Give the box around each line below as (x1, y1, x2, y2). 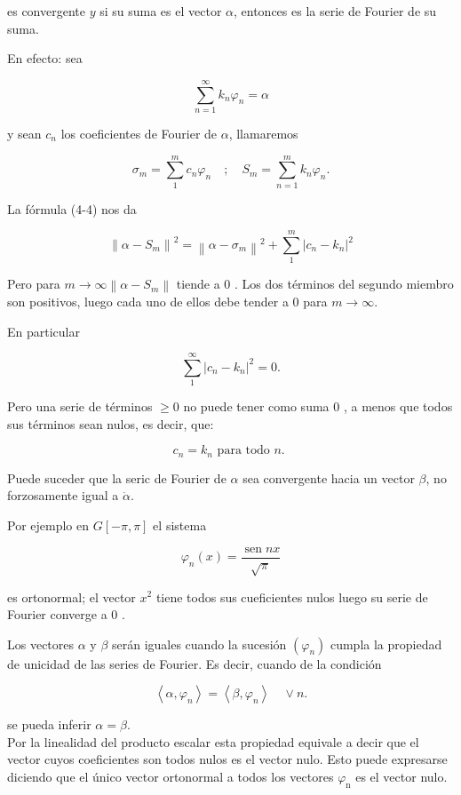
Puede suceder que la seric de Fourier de (7, 468, 227, 487)
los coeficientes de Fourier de (60, 123, 218, 142)
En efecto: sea (7, 49, 83, 68)
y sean (7, 123, 42, 142)
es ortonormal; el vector (7, 587, 136, 606)
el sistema (153, 516, 207, 535)
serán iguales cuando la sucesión (111, 634, 287, 653)
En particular (7, 322, 80, 340)
